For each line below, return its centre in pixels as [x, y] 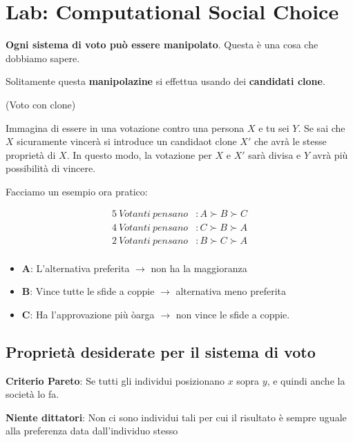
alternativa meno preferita [231, 291]
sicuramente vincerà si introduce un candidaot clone [127, 141]
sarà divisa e [275, 154]
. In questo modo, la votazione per [139, 154]
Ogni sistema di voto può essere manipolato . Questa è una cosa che [162, 45]
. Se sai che [322, 127]
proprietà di [31, 154]
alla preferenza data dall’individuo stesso [92, 431]
